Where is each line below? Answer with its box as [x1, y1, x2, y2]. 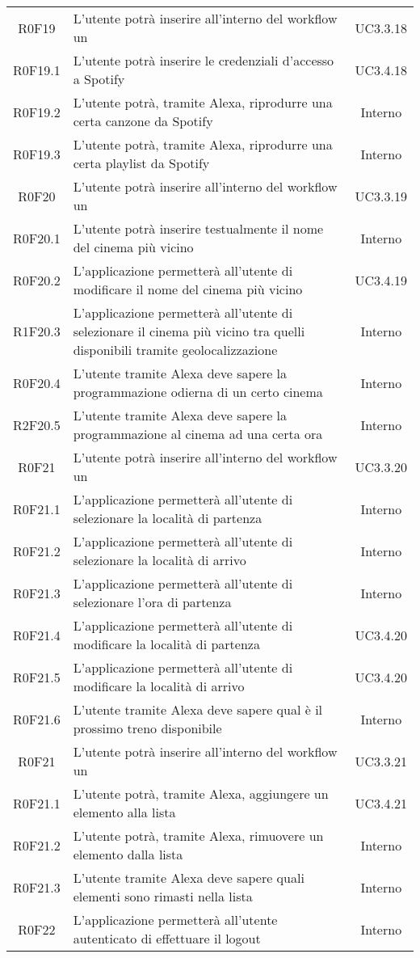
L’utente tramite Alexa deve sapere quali [73, 868, 304, 887]
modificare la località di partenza [73, 635, 260, 653]
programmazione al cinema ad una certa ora [73, 424, 323, 443]
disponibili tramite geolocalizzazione [73, 340, 278, 359]
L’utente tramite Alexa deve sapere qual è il [73, 700, 323, 719]
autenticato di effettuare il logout [73, 929, 261, 947]
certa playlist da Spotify [73, 154, 210, 172]
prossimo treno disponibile [73, 719, 222, 737]
